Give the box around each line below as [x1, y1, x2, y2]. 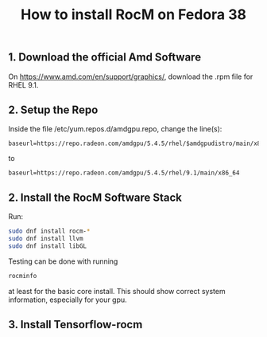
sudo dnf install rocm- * [8, 227, 91, 236]
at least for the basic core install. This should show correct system [8, 286, 226, 296]
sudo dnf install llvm [8, 235, 83, 243]
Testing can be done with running [8, 257, 118, 266]
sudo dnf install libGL [8, 241, 87, 250]
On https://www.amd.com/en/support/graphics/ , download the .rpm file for [8, 72, 253, 81]
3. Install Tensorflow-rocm [8, 318, 143, 331]
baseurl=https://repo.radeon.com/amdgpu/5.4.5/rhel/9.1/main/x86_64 [8, 169, 240, 177]
